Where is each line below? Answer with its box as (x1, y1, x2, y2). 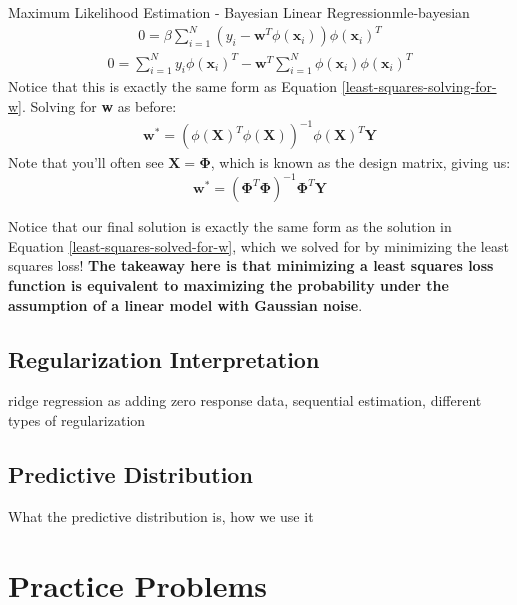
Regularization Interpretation (8, 343, 320, 374)
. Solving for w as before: (22, 96, 177, 117)
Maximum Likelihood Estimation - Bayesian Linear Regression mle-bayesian (8, 2, 470, 22)
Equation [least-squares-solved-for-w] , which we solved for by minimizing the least (8, 235, 509, 256)
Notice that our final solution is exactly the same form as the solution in (8, 216, 452, 237)
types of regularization (8, 410, 146, 431)
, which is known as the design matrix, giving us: (210, 152, 511, 173)
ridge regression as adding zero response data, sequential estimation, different (8, 390, 482, 411)
